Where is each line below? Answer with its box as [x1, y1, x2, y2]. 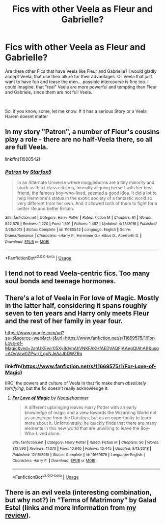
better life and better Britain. [17, 205, 75, 212]
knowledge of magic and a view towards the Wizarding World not [24, 409, 157, 416]
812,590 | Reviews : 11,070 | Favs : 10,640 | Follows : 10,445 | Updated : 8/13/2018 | [12, 446, 152, 451]
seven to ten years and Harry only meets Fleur [5, 309, 150, 318]
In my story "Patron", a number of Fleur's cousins [5, 128, 160, 136]
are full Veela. [5, 143, 48, 151]
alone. [48, 431, 61, 437]
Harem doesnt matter [5, 113, 48, 119]
